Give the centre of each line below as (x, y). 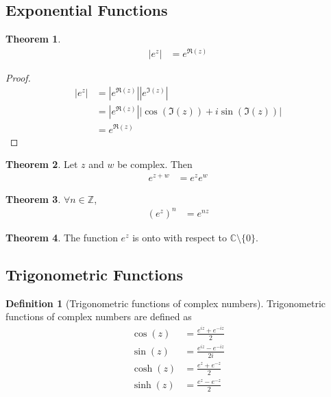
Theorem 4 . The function (62, 237)
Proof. (18, 77)
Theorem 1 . (33, 39)
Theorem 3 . (33, 198)
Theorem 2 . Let (42, 164)
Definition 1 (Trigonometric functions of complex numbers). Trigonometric (166, 303)
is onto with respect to (180, 237)
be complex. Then (155, 164)
